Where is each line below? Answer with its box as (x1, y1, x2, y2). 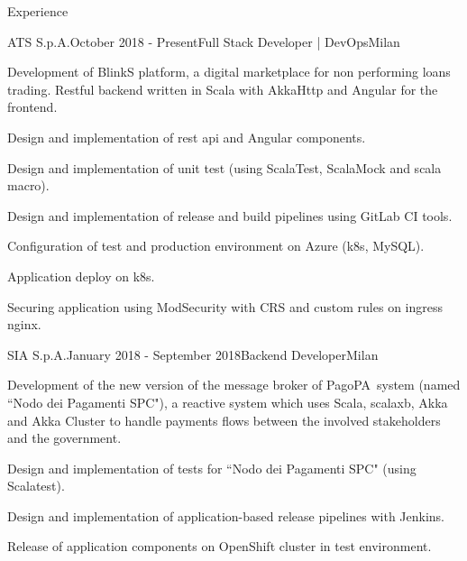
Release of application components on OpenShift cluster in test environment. (7, 537, 432, 556)
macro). (7, 176, 50, 195)
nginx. (7, 315, 41, 334)
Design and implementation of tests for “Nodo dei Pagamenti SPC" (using (7, 458, 417, 477)
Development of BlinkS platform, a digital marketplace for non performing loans (7, 62, 451, 81)
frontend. (7, 97, 58, 116)
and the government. (7, 428, 122, 447)
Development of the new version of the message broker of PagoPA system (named (7, 375, 461, 394)
